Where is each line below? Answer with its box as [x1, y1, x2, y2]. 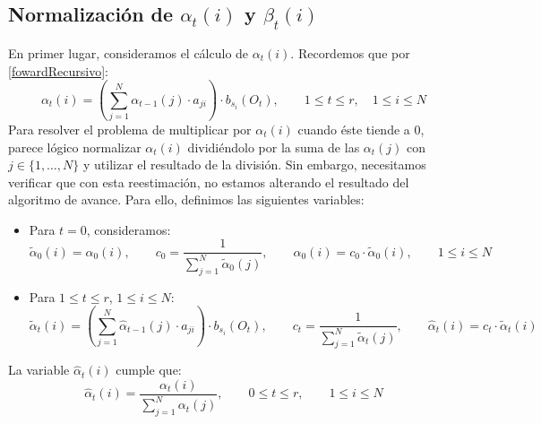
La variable [8, 360, 70, 379]
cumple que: [116, 360, 182, 379]
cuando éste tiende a [297, 119, 410, 138]
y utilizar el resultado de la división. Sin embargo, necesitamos [82, 155, 426, 174]
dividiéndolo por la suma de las [187, 137, 360, 156]
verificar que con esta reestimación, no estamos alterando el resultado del [8, 172, 409, 191]
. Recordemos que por [290, 44, 410, 62]
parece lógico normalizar [8, 137, 142, 156]
